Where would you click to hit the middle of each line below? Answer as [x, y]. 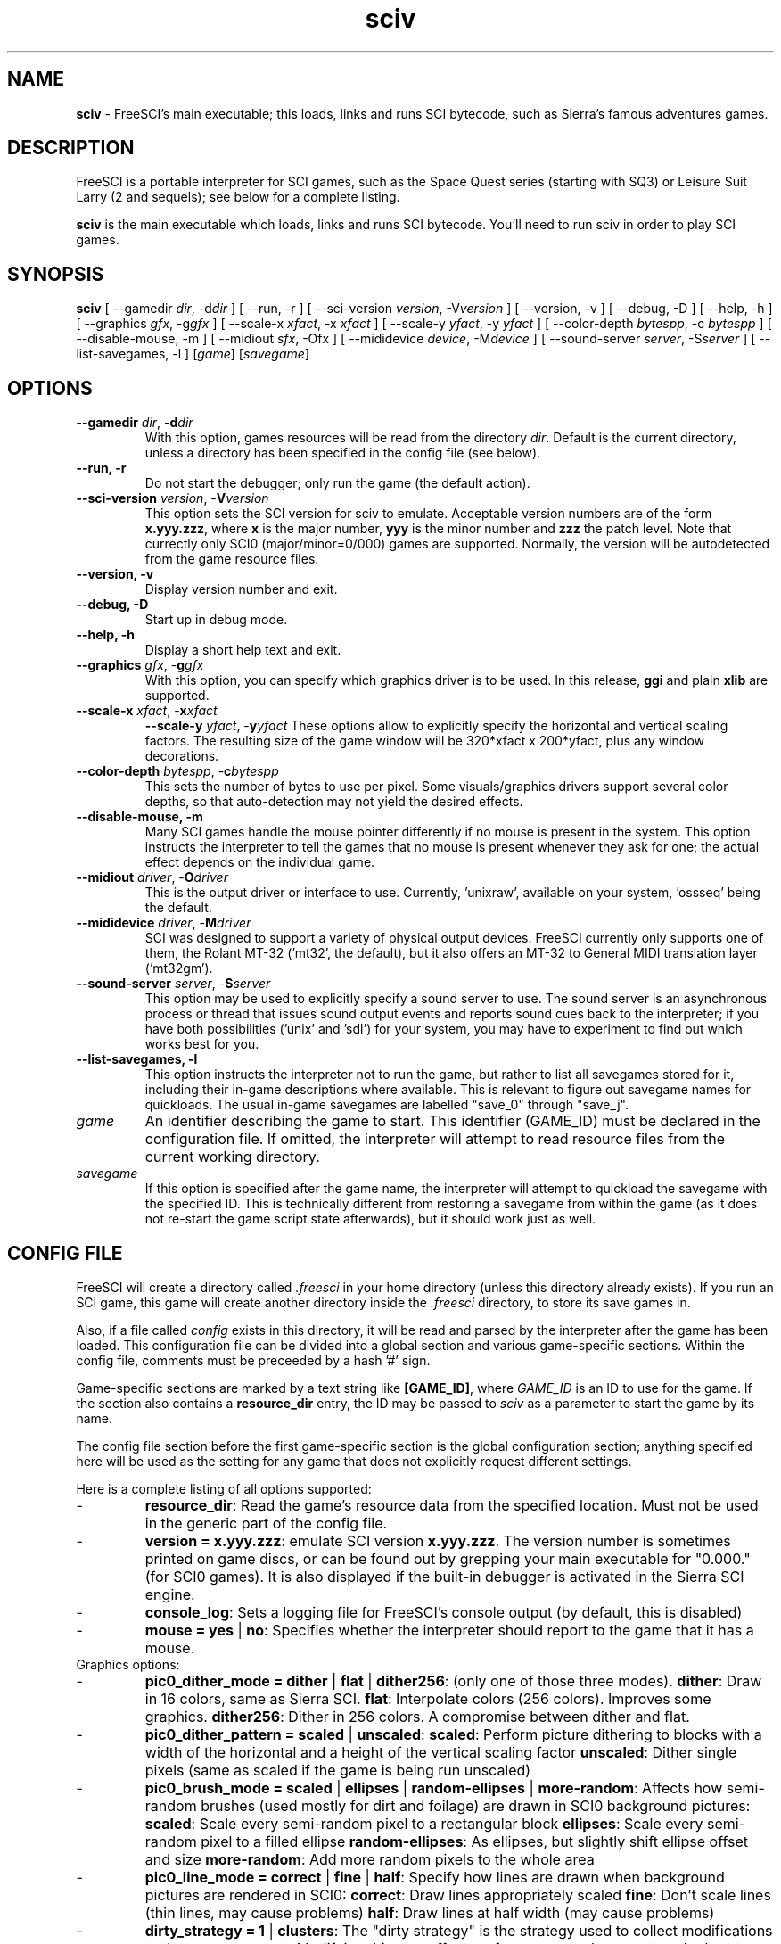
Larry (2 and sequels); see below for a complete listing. [238, 197]
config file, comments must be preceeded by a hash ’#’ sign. [253, 1360]
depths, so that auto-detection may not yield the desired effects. [334, 802]
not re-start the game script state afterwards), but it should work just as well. [370, 1219]
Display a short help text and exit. [243, 650]
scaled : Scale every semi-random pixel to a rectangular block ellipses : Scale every [424, 1823]
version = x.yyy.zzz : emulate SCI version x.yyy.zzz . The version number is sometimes [438, 1540]
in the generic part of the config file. [266, 1523]
